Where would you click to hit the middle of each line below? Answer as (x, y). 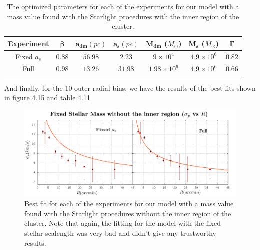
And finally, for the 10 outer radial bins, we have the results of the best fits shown (130, 88)
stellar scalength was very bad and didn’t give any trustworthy (120, 233)
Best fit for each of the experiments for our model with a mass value (129, 204)
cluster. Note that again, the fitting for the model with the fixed (122, 223)
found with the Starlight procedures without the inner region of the (128, 213)
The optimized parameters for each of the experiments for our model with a (123, 6)
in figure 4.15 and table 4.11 (47, 98)
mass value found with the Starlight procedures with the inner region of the (123, 16)
